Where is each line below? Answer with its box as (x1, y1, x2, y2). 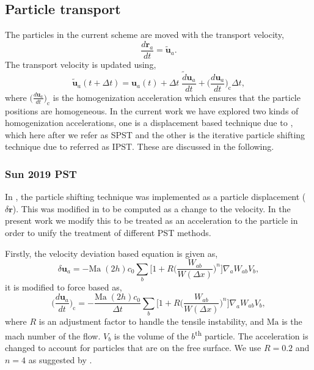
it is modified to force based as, (5, 280, 122, 293)
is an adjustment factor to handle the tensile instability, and (38, 315, 265, 328)
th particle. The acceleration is (195, 327, 309, 342)
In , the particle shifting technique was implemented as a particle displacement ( (5, 190, 306, 203)
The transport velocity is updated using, (5, 57, 156, 70)
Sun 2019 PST (5, 166, 77, 181)
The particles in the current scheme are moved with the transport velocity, (5, 28, 284, 41)
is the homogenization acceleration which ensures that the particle (53, 91, 301, 103)
